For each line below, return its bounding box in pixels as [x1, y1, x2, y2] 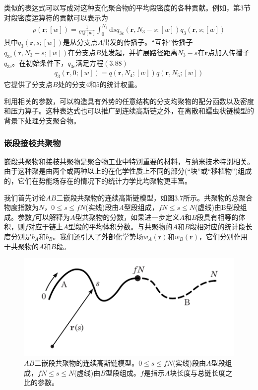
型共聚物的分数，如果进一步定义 [75, 211, 180, 222]
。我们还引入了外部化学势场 [53, 231, 143, 241]
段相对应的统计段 [190, 221, 246, 232]
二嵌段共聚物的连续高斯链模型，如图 [56, 192, 175, 202]
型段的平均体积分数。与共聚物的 [68, 221, 173, 232]
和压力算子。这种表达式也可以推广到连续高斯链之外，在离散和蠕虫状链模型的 [4, 105, 254, 116]
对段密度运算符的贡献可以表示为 [4, 12, 108, 22]
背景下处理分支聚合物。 [4, 115, 80, 126]
